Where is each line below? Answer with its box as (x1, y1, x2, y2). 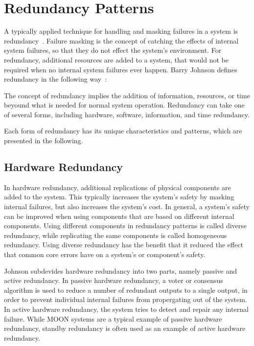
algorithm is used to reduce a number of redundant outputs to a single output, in (4, 284, 248, 295)
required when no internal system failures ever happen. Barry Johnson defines (4, 64, 237, 74)
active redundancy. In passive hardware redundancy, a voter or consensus (4, 275, 223, 285)
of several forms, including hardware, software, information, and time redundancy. (4, 109, 250, 119)
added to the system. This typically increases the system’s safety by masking (4, 192, 234, 202)
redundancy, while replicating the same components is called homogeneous (4, 230, 227, 240)
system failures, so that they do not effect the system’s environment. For (4, 45, 222, 55)
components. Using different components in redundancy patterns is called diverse (4, 220, 247, 231)
